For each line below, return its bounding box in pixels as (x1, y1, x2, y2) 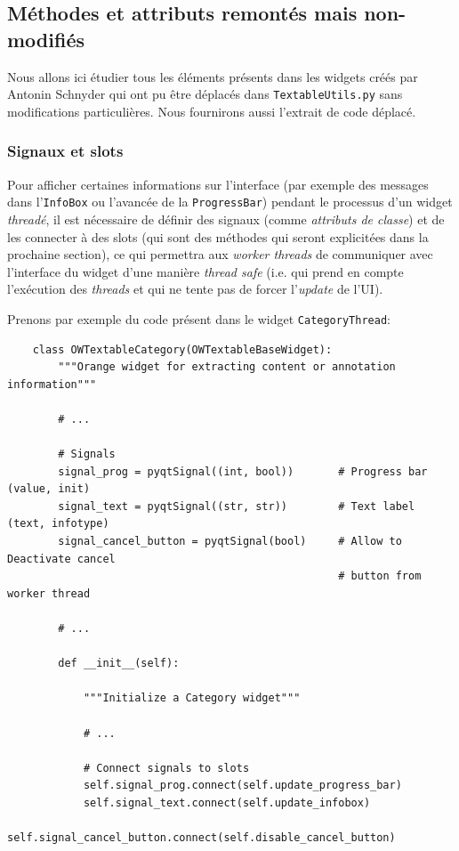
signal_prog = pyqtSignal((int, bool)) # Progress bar (58, 465, 428, 478)
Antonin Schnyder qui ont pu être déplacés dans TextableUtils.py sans (7, 85, 403, 103)
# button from (338, 570, 422, 583)
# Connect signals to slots (83, 761, 250, 774)
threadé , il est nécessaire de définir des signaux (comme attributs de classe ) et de (7, 209, 445, 228)
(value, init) (7, 482, 91, 496)
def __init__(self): (58, 657, 180, 670)
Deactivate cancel (7, 552, 116, 565)
